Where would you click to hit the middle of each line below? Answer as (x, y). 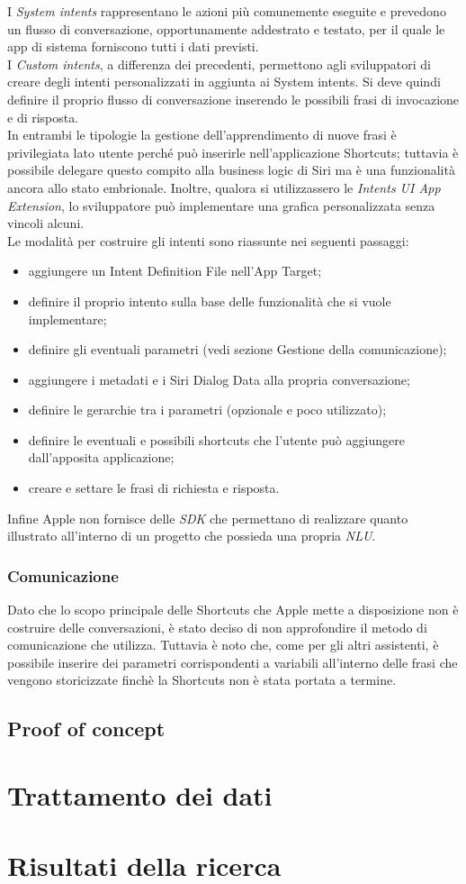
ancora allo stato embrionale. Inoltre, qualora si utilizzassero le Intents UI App (224, 187)
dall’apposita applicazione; (101, 457)
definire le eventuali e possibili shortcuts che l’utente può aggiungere (216, 439)
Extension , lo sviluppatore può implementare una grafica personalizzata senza (221, 205)
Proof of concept (86, 729)
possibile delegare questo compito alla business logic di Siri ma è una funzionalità (231, 170)
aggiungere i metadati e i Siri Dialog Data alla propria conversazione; (219, 379)
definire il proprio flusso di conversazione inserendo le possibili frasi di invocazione (233, 99)
